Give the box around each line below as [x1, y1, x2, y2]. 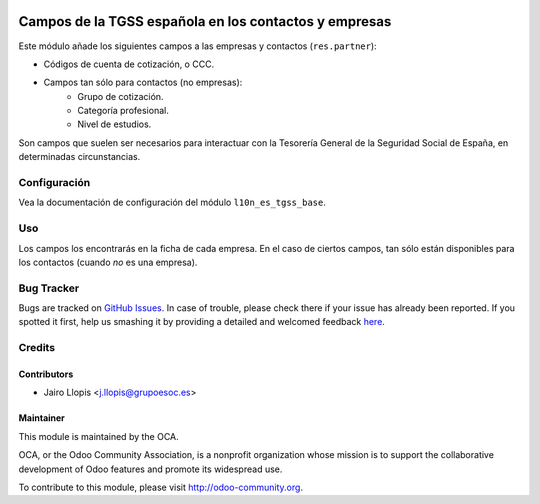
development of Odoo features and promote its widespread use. [18, 463, 283, 475]
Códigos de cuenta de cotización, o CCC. [43, 58, 215, 70]
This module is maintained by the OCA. [18, 430, 179, 442]
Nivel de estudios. [77, 118, 152, 130]
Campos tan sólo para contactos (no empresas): [43, 76, 243, 89]
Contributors [18, 368, 74, 380]
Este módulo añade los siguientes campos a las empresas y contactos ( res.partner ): [18, 40, 377, 52]
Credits [18, 341, 55, 355]
